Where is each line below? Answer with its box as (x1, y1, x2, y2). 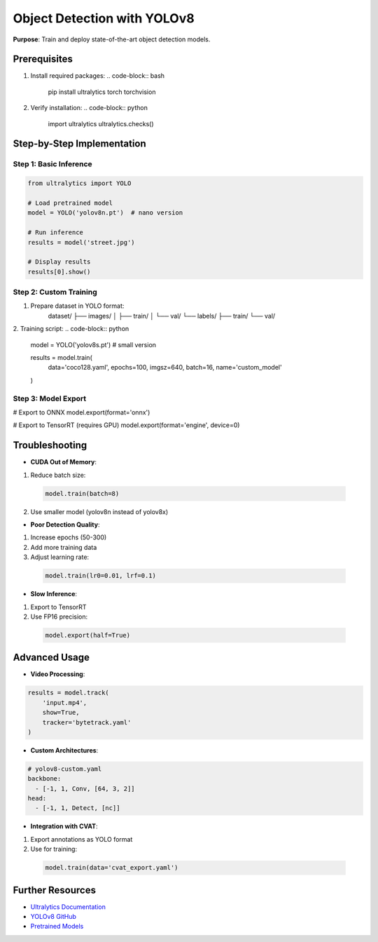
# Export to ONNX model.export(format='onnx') (13, 408, 150, 417)
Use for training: (30, 845, 77, 854)
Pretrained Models (30, 922, 84, 931)
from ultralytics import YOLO (27, 180, 132, 187)
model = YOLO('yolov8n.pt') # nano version (27, 209, 183, 217)
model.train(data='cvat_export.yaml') (45, 863, 178, 872)
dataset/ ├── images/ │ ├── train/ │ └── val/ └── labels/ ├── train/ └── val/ (48, 311, 276, 320)
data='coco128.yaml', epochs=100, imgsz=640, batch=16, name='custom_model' (48, 363, 283, 372)
